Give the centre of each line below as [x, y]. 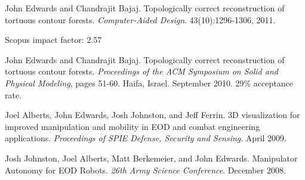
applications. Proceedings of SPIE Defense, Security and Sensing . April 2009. [146, 138]
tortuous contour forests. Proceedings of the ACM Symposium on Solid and [141, 71]
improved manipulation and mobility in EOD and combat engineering [133, 126]
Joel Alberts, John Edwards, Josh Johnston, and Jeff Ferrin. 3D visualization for [152, 115]
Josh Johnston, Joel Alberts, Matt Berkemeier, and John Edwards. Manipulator [151, 158]
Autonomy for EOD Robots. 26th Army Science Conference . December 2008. [145, 170]
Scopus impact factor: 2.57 [53, 40]
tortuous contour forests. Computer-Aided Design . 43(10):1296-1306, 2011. [140, 19]
